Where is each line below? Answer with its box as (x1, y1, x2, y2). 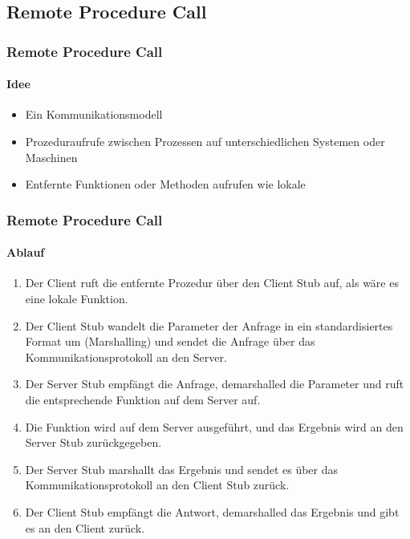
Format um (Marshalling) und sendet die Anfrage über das (25, 333, 315, 350)
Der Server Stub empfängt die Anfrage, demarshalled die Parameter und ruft (25, 375, 404, 392)
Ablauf (6, 244, 45, 261)
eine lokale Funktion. (25, 290, 128, 307)
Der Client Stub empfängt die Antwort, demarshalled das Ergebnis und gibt (25, 503, 400, 520)
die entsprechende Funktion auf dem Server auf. (25, 391, 261, 407)
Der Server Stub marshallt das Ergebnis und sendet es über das (25, 460, 339, 477)
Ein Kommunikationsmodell (25, 106, 163, 123)
